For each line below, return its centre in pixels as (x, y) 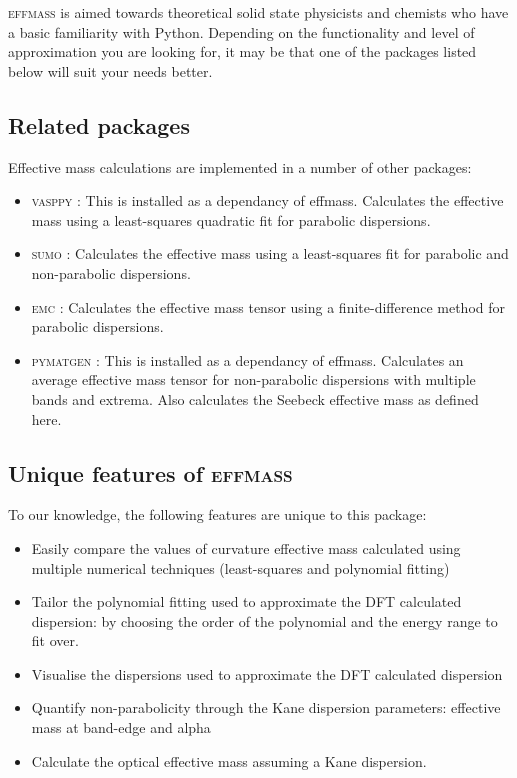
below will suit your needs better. (110, 70)
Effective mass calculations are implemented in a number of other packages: (240, 166)
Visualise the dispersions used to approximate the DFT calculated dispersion (267, 673)
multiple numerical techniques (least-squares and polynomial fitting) (240, 567)
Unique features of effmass (150, 472)
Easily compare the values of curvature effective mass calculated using (246, 547)
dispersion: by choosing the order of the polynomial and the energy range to (264, 620)
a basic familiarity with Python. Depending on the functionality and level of (241, 31)
